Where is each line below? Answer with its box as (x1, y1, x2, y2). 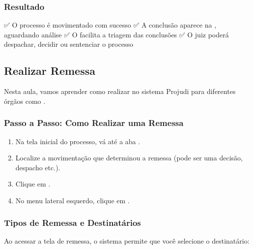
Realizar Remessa (4, 63, 95, 78)
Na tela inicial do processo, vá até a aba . (15, 136, 141, 146)
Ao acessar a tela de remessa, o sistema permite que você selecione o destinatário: (4, 235, 250, 246)
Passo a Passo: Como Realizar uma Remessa (4, 117, 184, 129)
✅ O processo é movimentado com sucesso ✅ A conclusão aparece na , (4, 20, 217, 30)
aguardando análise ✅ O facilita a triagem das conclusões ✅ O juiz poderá (4, 29, 229, 39)
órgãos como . (4, 95, 46, 106)
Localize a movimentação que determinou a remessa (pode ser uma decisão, (15, 153, 243, 163)
